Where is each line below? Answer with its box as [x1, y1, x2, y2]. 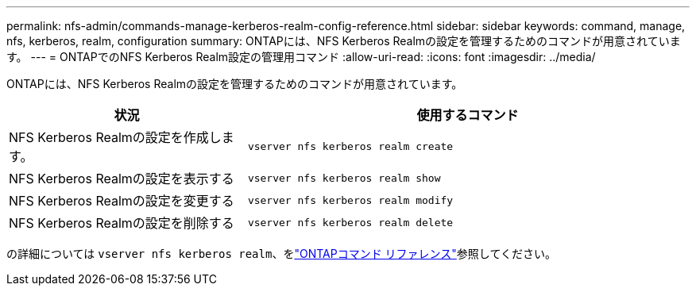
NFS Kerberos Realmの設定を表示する [9, 171, 234, 186]
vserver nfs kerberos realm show [247, 171, 441, 184]
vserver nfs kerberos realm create [247, 140, 454, 152]
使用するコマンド [416, 107, 519, 123]
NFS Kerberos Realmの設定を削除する [9, 215, 234, 231]
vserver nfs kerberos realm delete [247, 216, 454, 229]
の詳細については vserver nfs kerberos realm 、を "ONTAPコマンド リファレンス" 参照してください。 [6, 247, 556, 260]
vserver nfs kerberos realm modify [247, 194, 454, 206]
